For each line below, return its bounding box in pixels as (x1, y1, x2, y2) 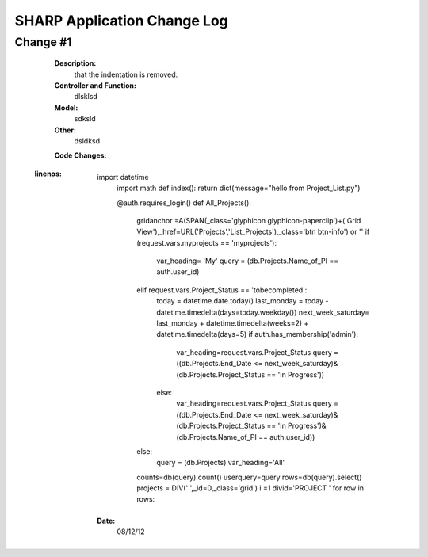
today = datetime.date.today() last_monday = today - (156, 296, 329, 306)
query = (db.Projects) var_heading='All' (156, 458, 285, 467)
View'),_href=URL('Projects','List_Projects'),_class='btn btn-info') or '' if (136, 227, 370, 237)
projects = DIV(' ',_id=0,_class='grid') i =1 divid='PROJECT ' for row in (136, 483, 365, 493)
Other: (54, 125, 77, 135)
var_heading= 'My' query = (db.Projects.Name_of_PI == (156, 256, 339, 265)
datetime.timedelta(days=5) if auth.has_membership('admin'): (156, 330, 359, 339)
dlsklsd (74, 92, 98, 101)
